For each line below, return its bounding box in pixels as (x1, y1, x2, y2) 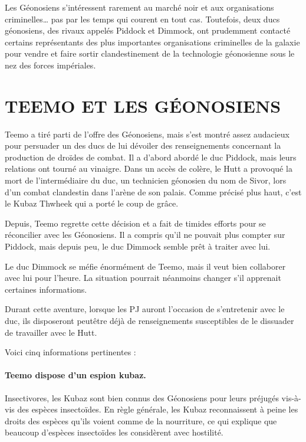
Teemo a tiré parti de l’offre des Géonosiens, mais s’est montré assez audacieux (5, 127, 289, 140)
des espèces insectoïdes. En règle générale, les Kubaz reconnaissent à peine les (17, 403, 298, 415)
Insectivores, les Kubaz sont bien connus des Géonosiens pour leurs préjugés (5, 391, 279, 404)
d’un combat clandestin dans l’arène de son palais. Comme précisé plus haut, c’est (5, 185, 302, 198)
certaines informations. (5, 283, 87, 295)
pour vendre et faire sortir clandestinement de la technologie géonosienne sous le (5, 47, 295, 60)
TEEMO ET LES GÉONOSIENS (5, 93, 281, 117)
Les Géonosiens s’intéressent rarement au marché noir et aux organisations (5, 1, 274, 13)
